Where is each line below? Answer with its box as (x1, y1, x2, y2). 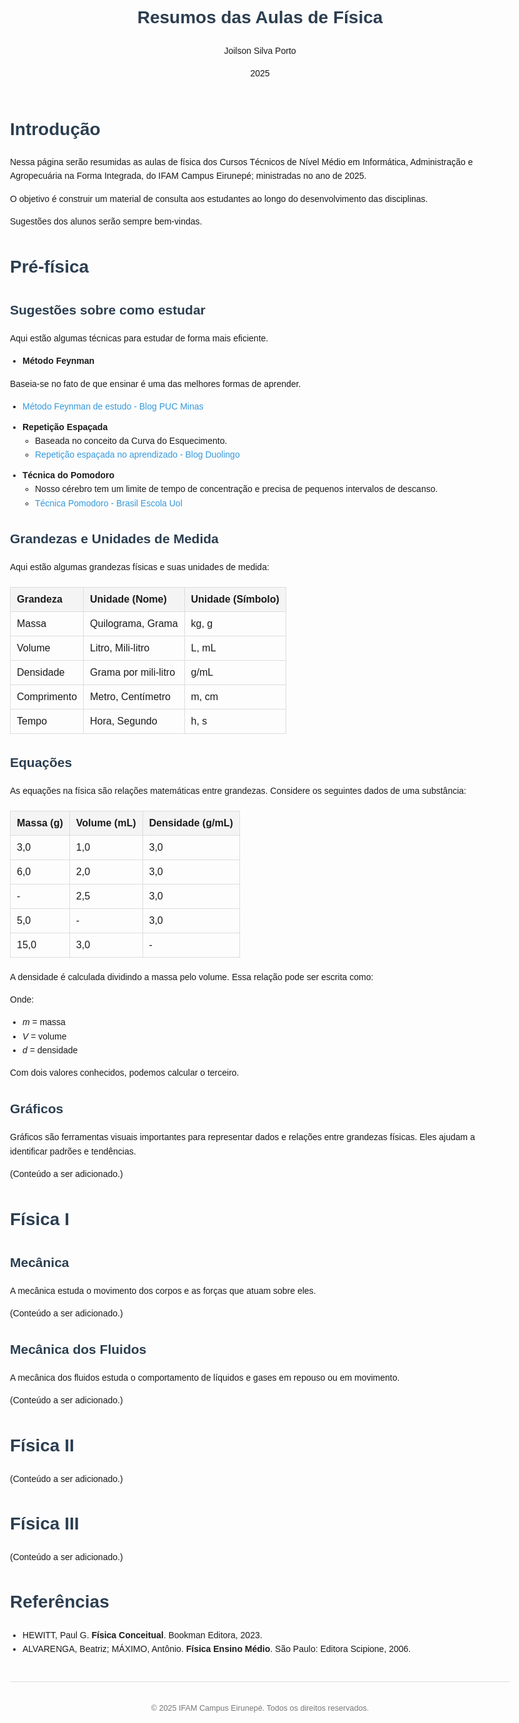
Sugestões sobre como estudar (10, 302, 206, 317)
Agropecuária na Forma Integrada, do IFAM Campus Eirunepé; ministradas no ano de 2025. (10, 170, 367, 182)
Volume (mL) (75, 817, 137, 829)
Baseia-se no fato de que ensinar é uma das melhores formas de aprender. (10, 378, 302, 389)
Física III (10, 1513, 80, 1534)
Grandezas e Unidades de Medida (10, 531, 219, 547)
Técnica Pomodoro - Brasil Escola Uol (35, 497, 183, 509)
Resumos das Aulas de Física (136, 7, 384, 28)
